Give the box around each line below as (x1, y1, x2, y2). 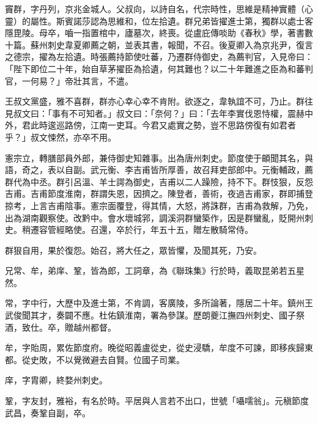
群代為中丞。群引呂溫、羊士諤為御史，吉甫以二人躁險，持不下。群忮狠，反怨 (5, 175, 313, 188)
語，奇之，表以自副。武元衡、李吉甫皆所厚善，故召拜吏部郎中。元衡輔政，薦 (5, 163, 313, 176)
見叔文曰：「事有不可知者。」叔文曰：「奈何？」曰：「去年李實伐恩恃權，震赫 (5, 106, 305, 119)
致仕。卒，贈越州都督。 (21, 320, 116, 333)
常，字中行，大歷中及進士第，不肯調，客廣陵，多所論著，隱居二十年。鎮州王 (5, 296, 313, 309)
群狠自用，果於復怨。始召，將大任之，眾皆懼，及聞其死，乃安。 (5, 243, 262, 256)
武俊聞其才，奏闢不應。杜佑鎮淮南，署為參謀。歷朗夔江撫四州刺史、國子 (5, 309, 296, 322)
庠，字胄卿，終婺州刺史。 (5, 373, 108, 386)
